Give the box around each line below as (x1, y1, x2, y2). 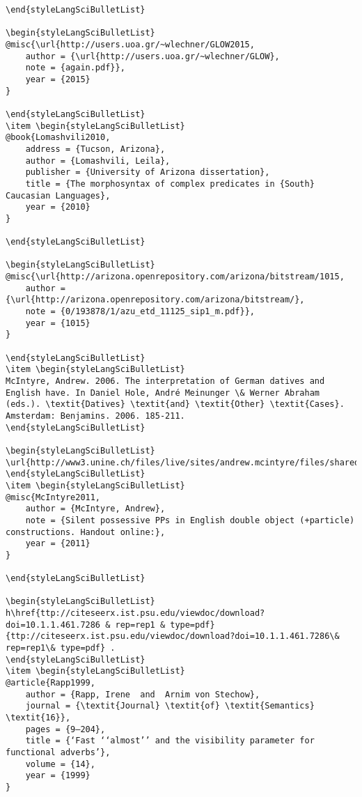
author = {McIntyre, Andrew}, (25, 504, 166, 514)
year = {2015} (25, 74, 90, 84)
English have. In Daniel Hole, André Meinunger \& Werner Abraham (6, 387, 320, 398)
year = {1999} (25, 771, 90, 781)
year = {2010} (25, 202, 90, 212)
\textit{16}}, (6, 713, 71, 723)
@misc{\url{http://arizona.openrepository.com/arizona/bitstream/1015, (6, 272, 345, 282)
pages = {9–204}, (25, 724, 106, 734)
